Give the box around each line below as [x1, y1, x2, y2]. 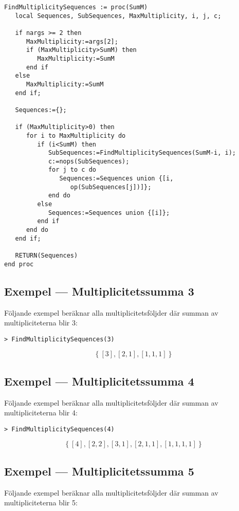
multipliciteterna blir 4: [4, 407, 78, 418]
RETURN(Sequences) [15, 252, 78, 260]
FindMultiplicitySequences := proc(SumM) [4, 4, 148, 11]
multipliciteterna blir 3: [4, 317, 78, 328]
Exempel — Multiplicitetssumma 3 [4, 283, 194, 299]
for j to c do [48, 166, 96, 174]
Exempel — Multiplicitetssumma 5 [4, 463, 194, 479]
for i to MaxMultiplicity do [26, 132, 126, 139]
